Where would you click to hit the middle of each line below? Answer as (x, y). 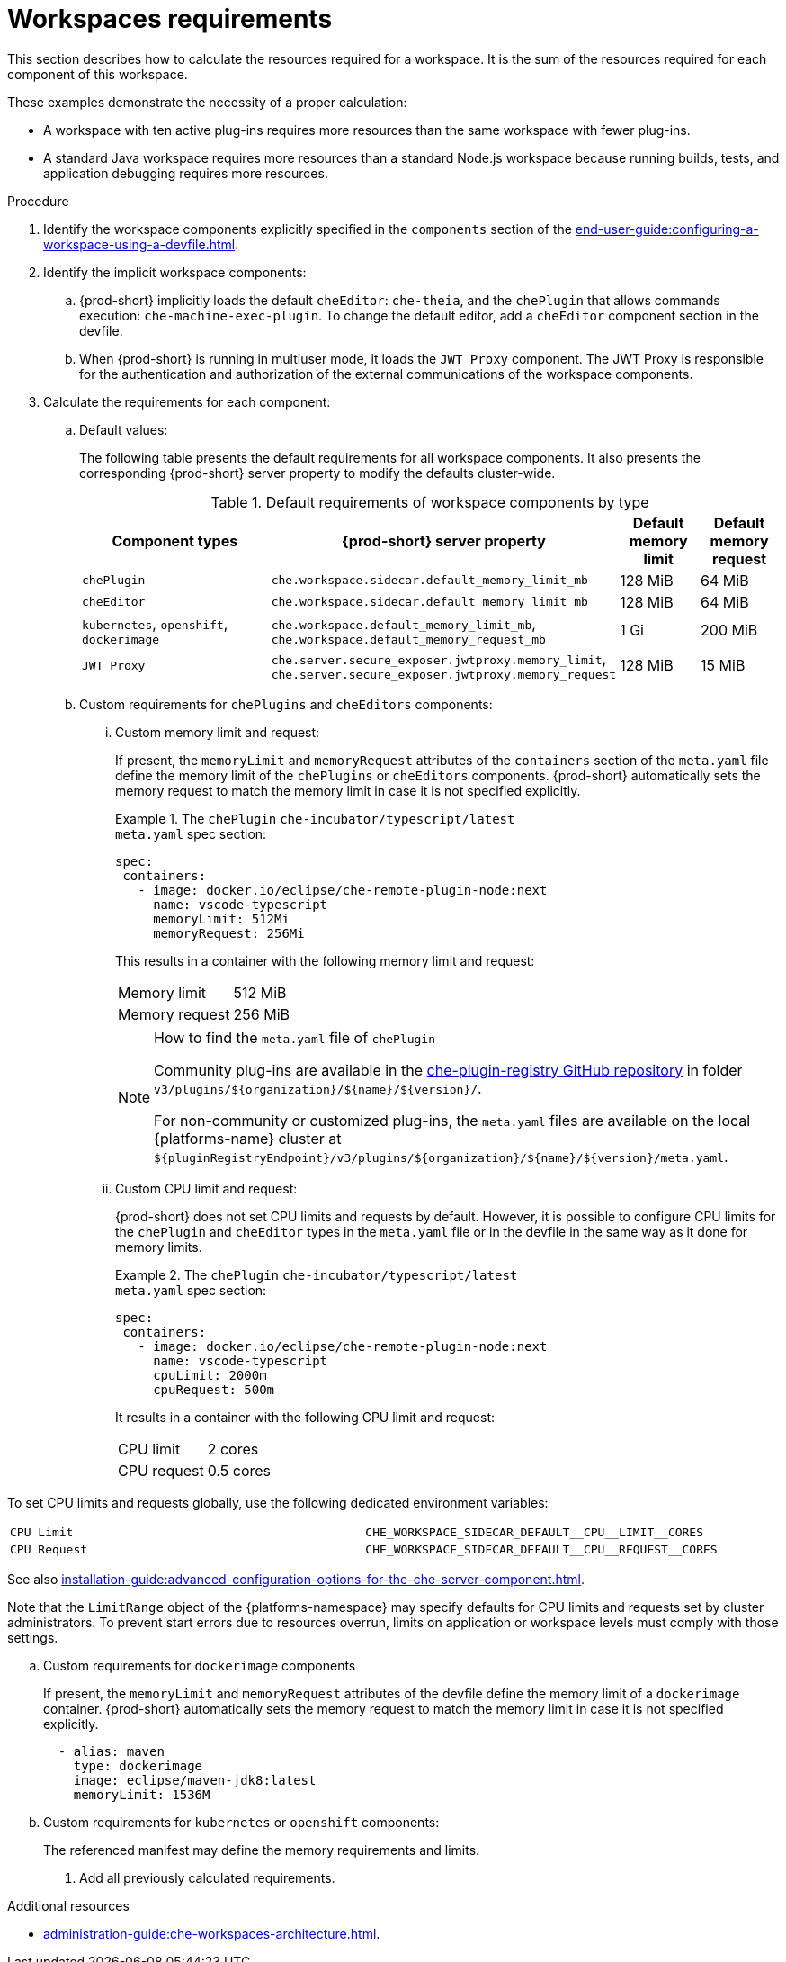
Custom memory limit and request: (218, 732)
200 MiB (729, 630)
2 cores (233, 1449)
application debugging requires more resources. (186, 173)
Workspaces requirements (170, 19)
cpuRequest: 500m (214, 1389)
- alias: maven (111, 1751)
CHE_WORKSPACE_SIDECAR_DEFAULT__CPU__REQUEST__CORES (541, 1549)
